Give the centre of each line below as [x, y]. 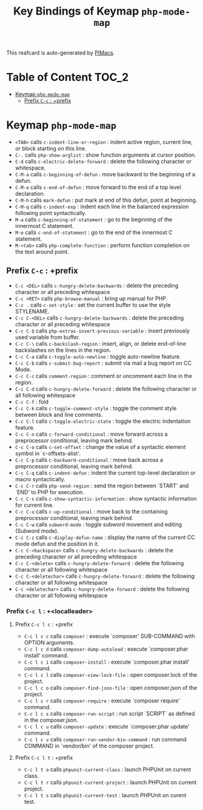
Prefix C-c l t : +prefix [44, 758]
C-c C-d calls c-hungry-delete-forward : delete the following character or [106, 389]
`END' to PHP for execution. [50, 492]
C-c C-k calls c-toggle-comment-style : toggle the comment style [96, 408]
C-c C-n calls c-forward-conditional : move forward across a [91, 434]
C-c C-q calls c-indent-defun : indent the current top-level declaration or [105, 473]
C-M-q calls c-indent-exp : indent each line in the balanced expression [102, 207]
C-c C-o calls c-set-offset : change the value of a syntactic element [100, 447]
